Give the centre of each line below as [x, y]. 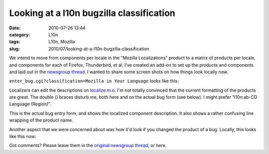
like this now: [23, 137]
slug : [14, 49]
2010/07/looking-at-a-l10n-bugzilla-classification [99, 49]
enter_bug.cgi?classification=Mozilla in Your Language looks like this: [94, 81]
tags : [15, 42]
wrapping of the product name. [41, 120]
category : [20, 34]
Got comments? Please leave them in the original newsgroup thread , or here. [88, 146]
